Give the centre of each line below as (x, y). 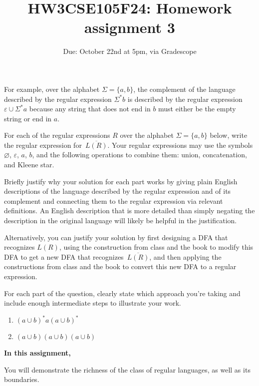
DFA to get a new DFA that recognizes (64, 256)
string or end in (28, 118)
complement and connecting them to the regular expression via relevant (114, 200)
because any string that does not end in (90, 109)
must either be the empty (197, 109)
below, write (229, 135)
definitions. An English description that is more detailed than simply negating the (129, 210)
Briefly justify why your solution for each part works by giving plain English (121, 181)
